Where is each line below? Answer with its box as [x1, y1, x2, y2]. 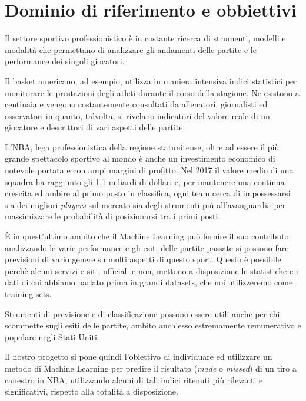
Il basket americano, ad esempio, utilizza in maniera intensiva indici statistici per [5, 74, 297, 87]
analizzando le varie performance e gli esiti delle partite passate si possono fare [5, 241, 289, 254]
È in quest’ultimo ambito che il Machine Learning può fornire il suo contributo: [5, 230, 291, 242]
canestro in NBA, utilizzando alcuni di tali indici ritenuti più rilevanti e [5, 373, 263, 386]
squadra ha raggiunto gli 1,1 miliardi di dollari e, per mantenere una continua [5, 175, 285, 188]
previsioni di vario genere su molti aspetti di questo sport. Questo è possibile [5, 253, 281, 265]
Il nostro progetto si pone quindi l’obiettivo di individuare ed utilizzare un [5, 350, 272, 363]
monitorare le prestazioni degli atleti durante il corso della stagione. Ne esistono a [5, 86, 300, 98]
